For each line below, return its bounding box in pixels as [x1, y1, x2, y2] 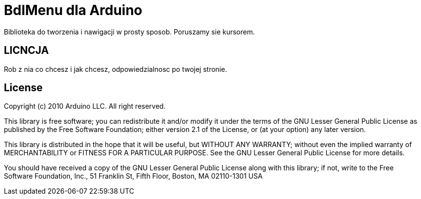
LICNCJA [4, 44, 49, 57]
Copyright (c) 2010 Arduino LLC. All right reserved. [4, 102, 166, 111]
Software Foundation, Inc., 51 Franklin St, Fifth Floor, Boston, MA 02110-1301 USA [4, 172, 263, 181]
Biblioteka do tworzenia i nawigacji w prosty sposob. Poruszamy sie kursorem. [4, 27, 255, 36]
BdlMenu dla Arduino [4, 2, 143, 18]
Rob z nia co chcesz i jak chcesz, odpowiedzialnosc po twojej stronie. [4, 65, 227, 73]
